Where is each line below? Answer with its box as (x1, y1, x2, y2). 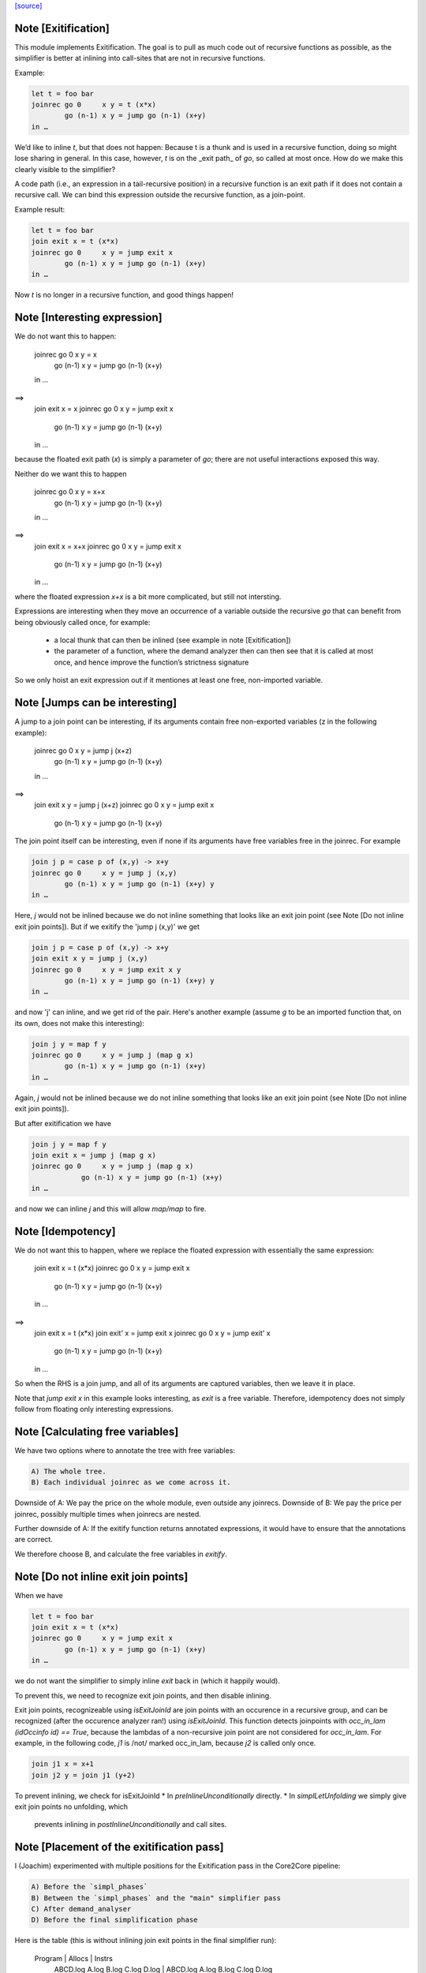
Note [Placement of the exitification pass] (14, 1840, 224, 1854)
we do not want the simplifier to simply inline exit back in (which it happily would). (14, 1676, 280, 1686)
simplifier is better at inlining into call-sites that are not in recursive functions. (14, 54, 266, 63)
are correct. (14, 1535, 53, 1544)
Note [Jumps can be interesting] (14, 696, 177, 709)
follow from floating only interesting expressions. (14, 1404, 174, 1413)
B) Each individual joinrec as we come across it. (31, 1478, 232, 1487)
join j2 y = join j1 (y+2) (31, 1770, 136, 1780)
